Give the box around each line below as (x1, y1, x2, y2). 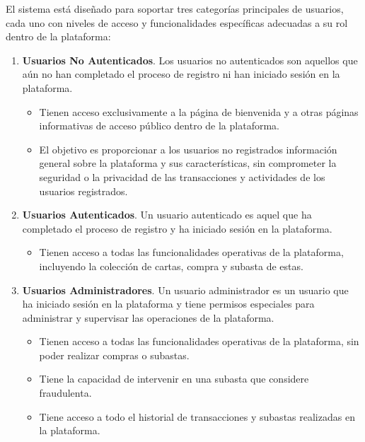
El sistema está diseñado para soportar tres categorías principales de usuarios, (6, 1, 344, 16)
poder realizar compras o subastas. (39, 347, 190, 362)
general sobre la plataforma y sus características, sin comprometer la (39, 156, 337, 170)
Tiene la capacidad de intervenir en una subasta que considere (39, 371, 309, 386)
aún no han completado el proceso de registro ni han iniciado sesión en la (22, 66, 340, 81)
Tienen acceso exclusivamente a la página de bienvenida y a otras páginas (39, 104, 359, 119)
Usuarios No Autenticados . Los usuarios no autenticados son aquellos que (22, 52, 358, 67)
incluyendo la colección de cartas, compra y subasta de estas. (39, 258, 303, 273)
